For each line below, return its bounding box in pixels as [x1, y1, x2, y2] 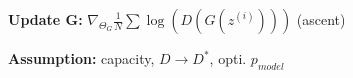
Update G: [8, 9, 83, 29]
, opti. [209, 48, 247, 68]
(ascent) [296, 9, 346, 29]
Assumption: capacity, [8, 48, 155, 68]
